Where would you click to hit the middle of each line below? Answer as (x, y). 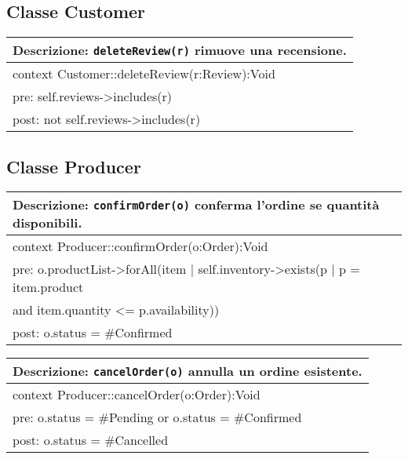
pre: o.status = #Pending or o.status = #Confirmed (157, 417)
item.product (48, 287)
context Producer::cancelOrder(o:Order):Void (137, 395)
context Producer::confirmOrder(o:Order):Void (140, 246)
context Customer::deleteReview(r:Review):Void (144, 74)
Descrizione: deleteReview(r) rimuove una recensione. (180, 50)
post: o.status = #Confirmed (93, 333)
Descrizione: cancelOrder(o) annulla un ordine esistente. (188, 371)
